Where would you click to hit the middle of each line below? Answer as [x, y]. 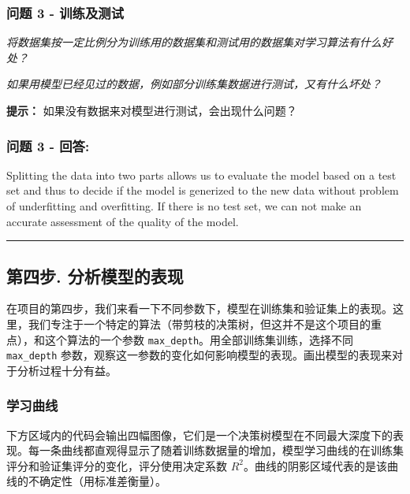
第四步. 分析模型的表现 [95, 275]
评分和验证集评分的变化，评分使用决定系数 [117, 465]
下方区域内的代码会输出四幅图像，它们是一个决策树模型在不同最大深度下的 [199, 435]
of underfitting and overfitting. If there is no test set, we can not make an [184, 206]
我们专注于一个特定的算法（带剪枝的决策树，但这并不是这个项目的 [199, 323]
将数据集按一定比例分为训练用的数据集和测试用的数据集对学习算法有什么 [194, 42]
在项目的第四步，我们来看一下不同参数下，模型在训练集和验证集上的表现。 [199, 308]
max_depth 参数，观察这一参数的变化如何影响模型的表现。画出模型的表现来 [199, 355]
